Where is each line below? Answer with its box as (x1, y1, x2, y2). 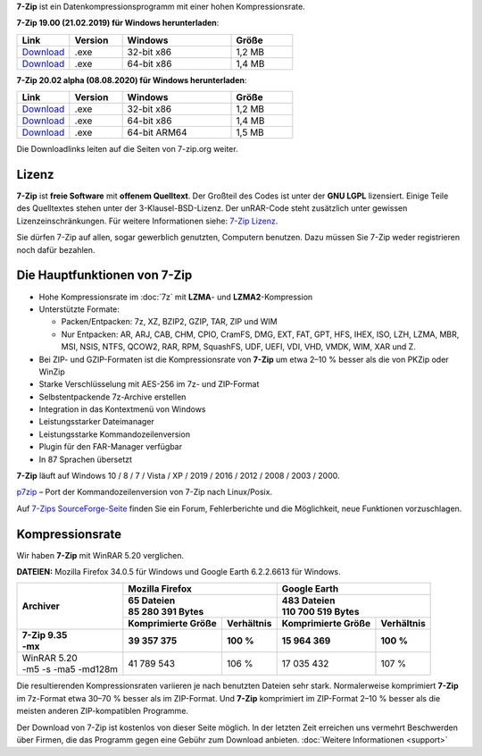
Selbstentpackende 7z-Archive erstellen (38, 391, 187, 402)
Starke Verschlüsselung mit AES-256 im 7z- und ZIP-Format (38, 379, 260, 390)
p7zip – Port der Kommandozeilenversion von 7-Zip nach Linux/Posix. (16, 487, 272, 498)
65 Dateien (128, 594, 176, 607)
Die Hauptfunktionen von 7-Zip (16, 268, 193, 283)
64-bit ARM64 (127, 126, 187, 139)
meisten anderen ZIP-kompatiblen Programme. (16, 706, 189, 717)
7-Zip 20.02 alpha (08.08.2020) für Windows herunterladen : (16, 74, 247, 85)
